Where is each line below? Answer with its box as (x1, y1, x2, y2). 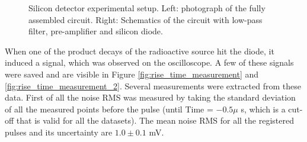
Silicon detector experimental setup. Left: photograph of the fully (28, 2, 266, 14)
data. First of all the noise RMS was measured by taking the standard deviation (5, 91, 296, 104)
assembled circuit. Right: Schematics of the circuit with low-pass (28, 13, 263, 25)
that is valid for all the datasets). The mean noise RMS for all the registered (16, 114, 294, 127)
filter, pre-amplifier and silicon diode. (28, 25, 163, 37)
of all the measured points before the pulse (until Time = (5, 102, 213, 115)
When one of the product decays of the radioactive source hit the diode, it (5, 44, 274, 57)
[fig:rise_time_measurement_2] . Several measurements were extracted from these (5, 79, 301, 92)
